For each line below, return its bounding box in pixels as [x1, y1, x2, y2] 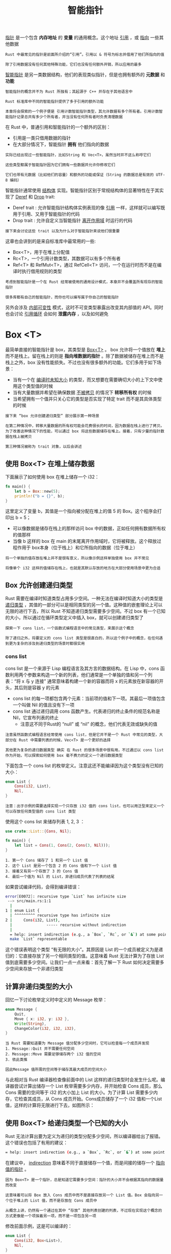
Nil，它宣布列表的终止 [12, 714, 59, 720]
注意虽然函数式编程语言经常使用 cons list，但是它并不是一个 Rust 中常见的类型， [5, 732, 159, 737]
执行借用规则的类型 [21, 268, 62, 274]
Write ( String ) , [14, 1021, 47, 1026]
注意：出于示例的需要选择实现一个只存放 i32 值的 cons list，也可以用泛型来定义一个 [5, 804, 164, 809]
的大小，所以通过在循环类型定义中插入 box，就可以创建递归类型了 [5, 614, 144, 621]
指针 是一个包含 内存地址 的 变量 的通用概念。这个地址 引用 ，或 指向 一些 [5, 34, 159, 41]
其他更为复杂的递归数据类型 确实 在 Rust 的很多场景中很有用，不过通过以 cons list [5, 747, 164, 753]
